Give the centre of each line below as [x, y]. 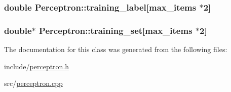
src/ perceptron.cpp [33, 83]
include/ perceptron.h [37, 66]
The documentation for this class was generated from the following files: [116, 49]
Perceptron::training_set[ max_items [116, 30]
